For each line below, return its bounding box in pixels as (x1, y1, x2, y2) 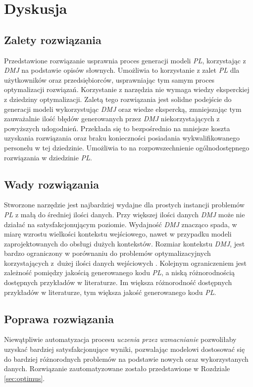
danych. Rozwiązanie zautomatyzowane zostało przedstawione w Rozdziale (4, 363, 230, 374)
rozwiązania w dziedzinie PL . (4, 152, 92, 162)
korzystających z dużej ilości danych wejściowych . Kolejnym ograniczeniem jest (4, 257, 247, 268)
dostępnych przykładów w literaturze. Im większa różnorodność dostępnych (4, 277, 232, 288)
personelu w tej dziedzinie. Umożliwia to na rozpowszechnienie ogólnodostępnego (4, 142, 250, 152)
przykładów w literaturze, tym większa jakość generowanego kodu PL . (4, 287, 216, 297)
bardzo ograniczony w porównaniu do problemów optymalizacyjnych (4, 248, 211, 258)
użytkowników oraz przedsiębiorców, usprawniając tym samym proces (4, 74, 215, 85)
